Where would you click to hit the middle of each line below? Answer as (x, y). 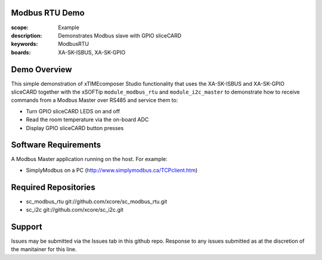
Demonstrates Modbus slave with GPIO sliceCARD (120, 35)
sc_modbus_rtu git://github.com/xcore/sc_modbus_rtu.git (97, 201)
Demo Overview (41, 69)
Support (27, 227)
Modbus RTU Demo (48, 13)
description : (27, 35)
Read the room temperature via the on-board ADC (87, 120)
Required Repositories (53, 187)
